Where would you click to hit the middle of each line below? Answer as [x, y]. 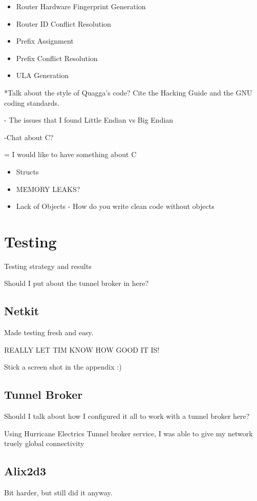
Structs [27, 171]
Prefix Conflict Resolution [57, 58]
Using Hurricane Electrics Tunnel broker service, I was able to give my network [128, 433]
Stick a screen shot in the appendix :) [63, 367]
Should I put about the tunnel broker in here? [77, 283]
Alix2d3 [25, 471]
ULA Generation [42, 75]
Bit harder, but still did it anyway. [58, 493]
